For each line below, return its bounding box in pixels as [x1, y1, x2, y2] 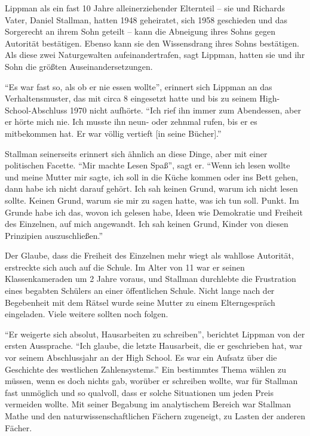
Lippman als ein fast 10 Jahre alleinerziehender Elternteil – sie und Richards [5, 2, 286, 14]
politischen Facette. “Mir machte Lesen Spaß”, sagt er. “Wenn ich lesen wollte [5, 159, 290, 171]
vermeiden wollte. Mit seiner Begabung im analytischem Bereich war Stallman [5, 398, 291, 410]
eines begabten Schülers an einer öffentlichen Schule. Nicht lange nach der [5, 284, 275, 297]
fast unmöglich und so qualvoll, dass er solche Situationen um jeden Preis [5, 386, 274, 398]
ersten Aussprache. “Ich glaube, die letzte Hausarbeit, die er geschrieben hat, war [5, 339, 303, 352]
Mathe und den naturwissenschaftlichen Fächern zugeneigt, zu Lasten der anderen [5, 410, 306, 422]
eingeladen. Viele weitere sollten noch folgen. [5, 308, 168, 320]
